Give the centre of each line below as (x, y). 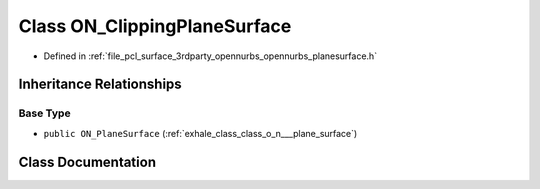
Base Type (44, 113)
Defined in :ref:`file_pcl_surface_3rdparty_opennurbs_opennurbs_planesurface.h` (210, 56)
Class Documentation (87, 161)
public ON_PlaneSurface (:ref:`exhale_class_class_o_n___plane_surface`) (200, 133)
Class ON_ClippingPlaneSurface (155, 26)
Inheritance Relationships (100, 84)
